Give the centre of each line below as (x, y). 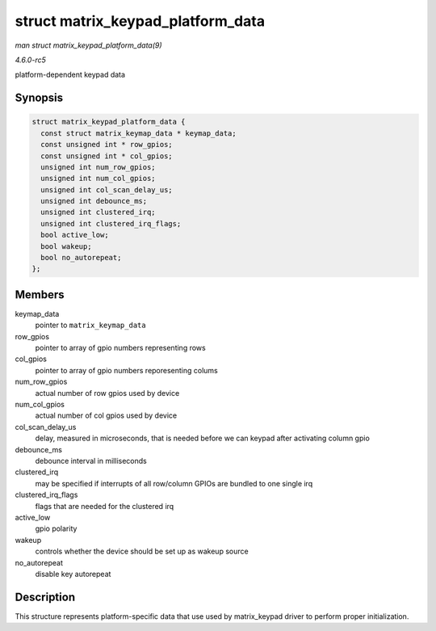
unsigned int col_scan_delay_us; (107, 189)
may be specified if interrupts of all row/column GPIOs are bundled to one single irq (174, 483)
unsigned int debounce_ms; (94, 201)
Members (40, 294)
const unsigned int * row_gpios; (107, 145)
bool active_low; (75, 235)
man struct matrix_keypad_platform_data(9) (88, 45)
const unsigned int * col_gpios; (107, 156)
